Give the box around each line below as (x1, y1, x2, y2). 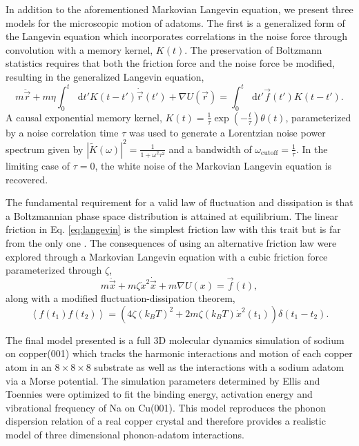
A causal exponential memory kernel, (6, 110, 162, 124)
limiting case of (6, 158, 70, 172)
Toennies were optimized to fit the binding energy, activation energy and (6, 387, 313, 401)
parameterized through (6, 263, 102, 277)
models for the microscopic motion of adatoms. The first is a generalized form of (6, 15, 345, 30)
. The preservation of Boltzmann (184, 42, 322, 57)
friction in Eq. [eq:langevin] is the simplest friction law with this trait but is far (6, 222, 341, 236)
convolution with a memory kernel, (6, 42, 153, 57)
